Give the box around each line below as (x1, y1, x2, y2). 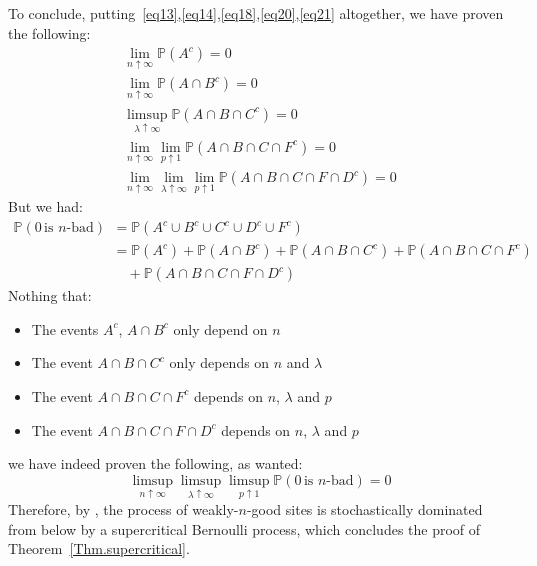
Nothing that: (8, 285, 92, 306)
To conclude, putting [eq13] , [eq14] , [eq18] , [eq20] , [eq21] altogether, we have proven (8, 3, 504, 23)
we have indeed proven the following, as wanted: (8, 453, 303, 474)
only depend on (173, 318, 268, 339)
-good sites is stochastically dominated (246, 498, 483, 519)
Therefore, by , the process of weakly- (8, 498, 239, 519)
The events (31, 318, 99, 339)
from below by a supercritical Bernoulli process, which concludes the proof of (8, 518, 481, 539)
